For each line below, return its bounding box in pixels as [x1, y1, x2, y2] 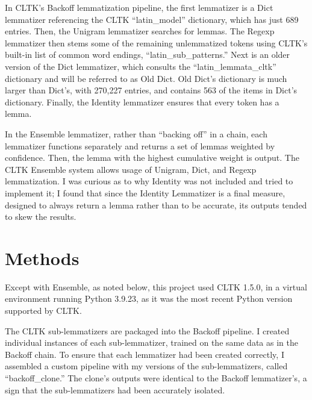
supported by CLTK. [5, 304, 82, 316]
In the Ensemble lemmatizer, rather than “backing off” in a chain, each [5, 127, 267, 140]
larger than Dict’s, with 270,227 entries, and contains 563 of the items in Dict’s [5, 84, 298, 96]
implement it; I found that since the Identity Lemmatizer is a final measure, [5, 186, 285, 199]
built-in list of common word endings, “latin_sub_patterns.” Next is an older [5, 48, 290, 61]
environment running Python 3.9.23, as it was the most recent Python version [5, 292, 293, 305]
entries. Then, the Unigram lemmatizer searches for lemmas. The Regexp [5, 25, 275, 37]
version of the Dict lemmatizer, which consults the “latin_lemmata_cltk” [5, 60, 276, 72]
